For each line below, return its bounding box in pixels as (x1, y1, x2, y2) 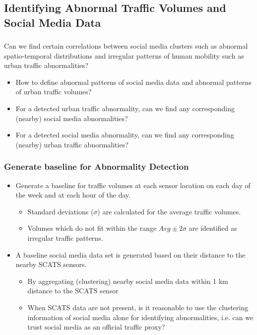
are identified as (189, 223, 237, 233)
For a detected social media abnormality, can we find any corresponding (15, 130, 234, 140)
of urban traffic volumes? (15, 86, 92, 97)
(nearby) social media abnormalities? (15, 113, 128, 123)
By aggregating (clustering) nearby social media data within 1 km (27, 275, 228, 286)
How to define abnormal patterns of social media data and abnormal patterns (15, 76, 252, 87)
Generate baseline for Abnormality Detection (4, 160, 189, 173)
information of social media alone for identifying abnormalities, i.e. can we (27, 312, 254, 322)
